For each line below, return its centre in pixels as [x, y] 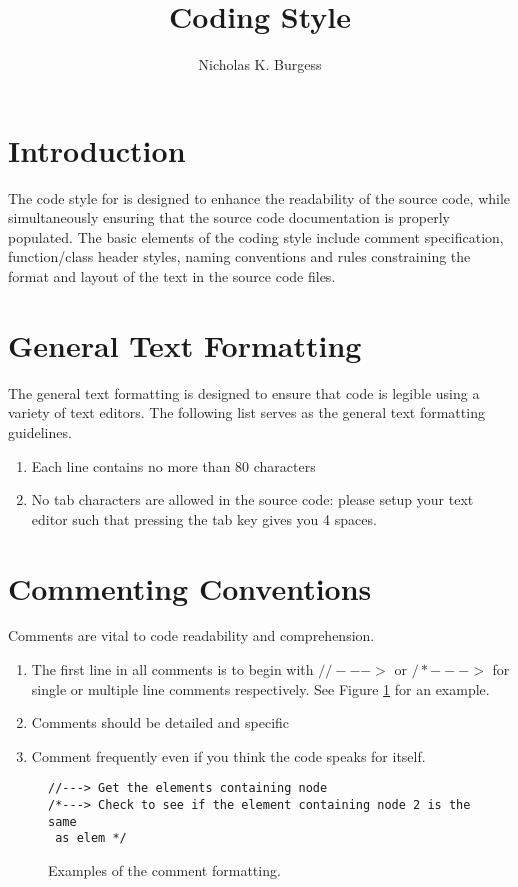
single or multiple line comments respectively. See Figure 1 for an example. [260, 688]
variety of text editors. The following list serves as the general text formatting [246, 412]
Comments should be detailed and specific [160, 722]
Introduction [97, 149]
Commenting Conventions [190, 587]
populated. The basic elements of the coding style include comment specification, [256, 236]
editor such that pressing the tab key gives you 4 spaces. [204, 518]
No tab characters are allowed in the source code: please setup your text [252, 499]
